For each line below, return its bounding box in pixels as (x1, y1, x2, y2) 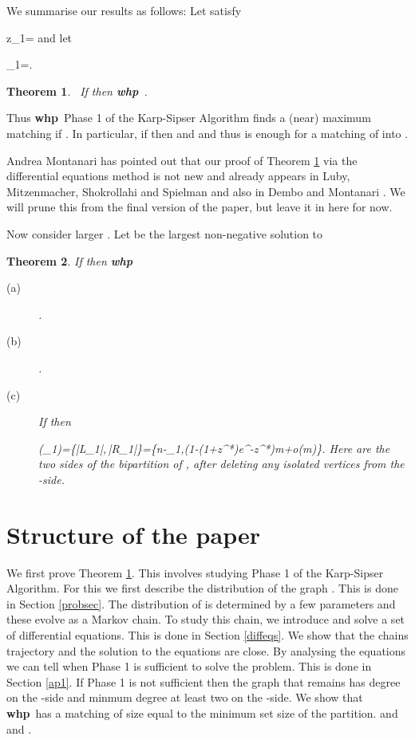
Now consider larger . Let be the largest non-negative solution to (6, 225, 323, 242)
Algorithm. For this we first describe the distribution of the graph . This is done (6, 580, 398, 596)
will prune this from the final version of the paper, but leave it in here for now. (6, 199, 393, 215)
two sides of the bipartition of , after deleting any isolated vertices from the (38, 455, 405, 472)
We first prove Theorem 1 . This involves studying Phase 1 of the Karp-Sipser (6, 564, 384, 581)
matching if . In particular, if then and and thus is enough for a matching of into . (6, 124, 409, 141)
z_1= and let (6, 29, 73, 45)
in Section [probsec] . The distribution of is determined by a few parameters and (6, 595, 396, 612)
